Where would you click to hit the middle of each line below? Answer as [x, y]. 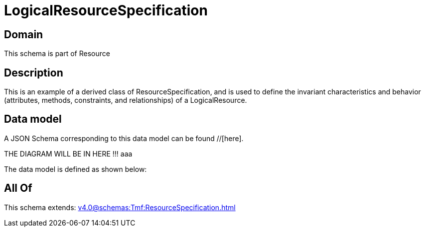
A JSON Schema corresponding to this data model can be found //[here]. [124, 138]
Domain [24, 34]
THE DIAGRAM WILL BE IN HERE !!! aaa [68, 154]
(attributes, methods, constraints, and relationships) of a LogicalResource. [126, 100]
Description [34, 73]
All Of [18, 188]
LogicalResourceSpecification [106, 10]
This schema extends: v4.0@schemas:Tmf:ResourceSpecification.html [120, 207]
